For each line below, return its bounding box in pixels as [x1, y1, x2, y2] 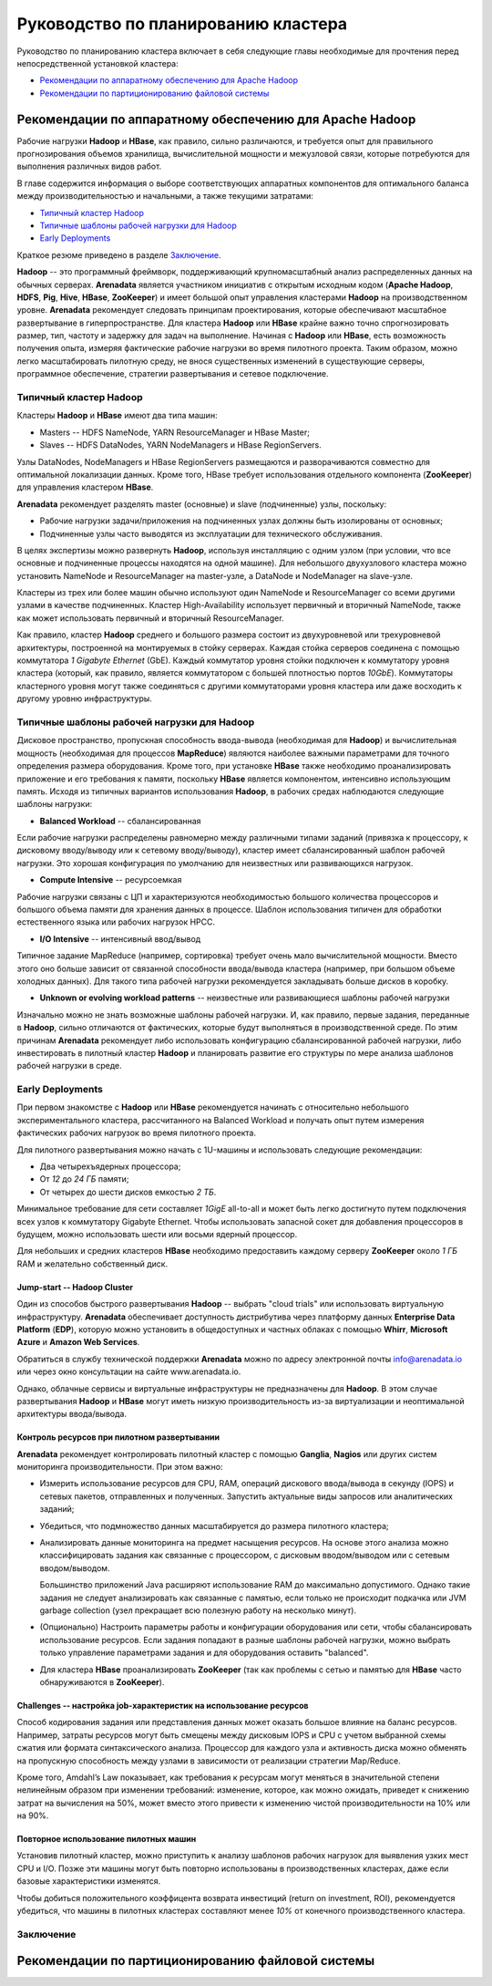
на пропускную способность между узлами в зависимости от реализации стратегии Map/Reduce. [16, 1755, 401, 1766]
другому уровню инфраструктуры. [16, 693, 152, 704]
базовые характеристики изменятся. [16, 1876, 161, 1887]
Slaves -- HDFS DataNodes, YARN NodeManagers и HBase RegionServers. [39, 440, 323, 450]
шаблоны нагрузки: [16, 799, 93, 810]
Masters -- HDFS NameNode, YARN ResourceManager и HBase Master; [39, 427, 310, 438]
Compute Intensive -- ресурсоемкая [39, 874, 182, 885]
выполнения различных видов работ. [16, 160, 162, 172]
